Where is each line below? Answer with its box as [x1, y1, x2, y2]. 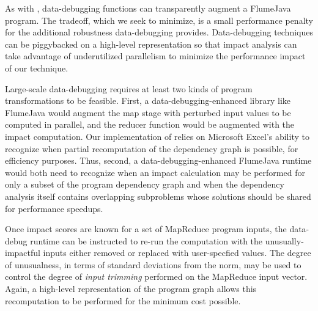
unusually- [265, 234, 304, 247]
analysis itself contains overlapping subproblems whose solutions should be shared [5, 189, 311, 202]
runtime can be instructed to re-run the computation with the [30, 234, 263, 247]
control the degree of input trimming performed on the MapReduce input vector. [5, 270, 308, 283]
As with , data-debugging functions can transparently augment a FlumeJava [5, 2, 291, 14]
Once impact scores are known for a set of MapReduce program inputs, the [5, 222, 287, 235]
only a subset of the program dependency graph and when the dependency [5, 178, 284, 191]
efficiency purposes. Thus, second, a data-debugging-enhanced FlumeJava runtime [5, 154, 312, 167]
